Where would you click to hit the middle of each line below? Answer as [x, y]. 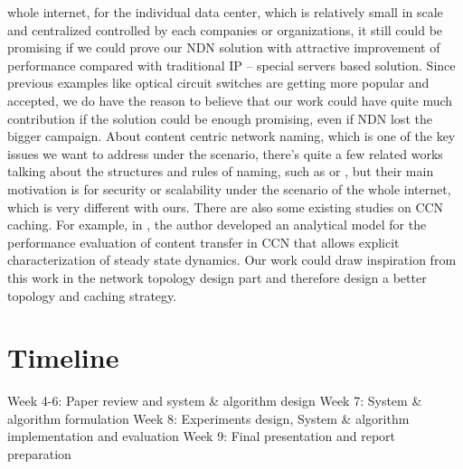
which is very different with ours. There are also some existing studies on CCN [226, 206]
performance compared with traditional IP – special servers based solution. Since [231, 65]
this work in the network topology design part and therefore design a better [217, 277]
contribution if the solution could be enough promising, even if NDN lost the [220, 118]
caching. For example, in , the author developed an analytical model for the [217, 225]
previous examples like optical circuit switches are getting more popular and [218, 83]
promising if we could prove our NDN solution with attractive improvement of [224, 47]
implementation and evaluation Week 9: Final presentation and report [201, 436]
